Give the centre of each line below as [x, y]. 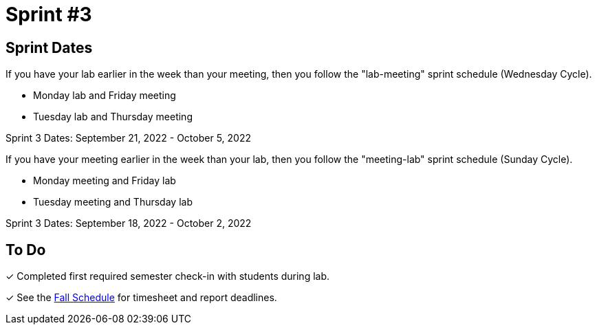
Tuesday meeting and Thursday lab [113, 202]
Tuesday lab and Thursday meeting [113, 117]
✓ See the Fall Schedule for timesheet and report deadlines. [141, 298]
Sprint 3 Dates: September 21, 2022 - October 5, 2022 [128, 138]
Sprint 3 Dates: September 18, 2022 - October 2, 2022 [129, 223]
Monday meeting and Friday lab [105, 181]
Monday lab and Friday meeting [105, 96]
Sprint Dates [49, 47]
